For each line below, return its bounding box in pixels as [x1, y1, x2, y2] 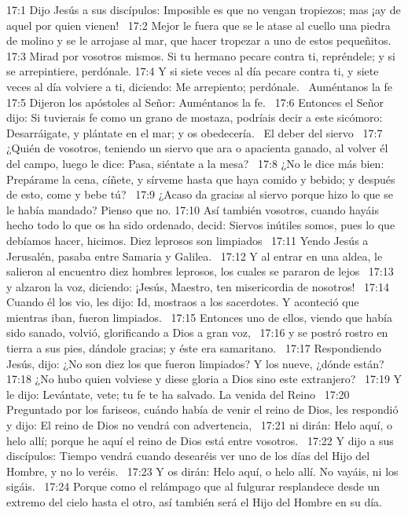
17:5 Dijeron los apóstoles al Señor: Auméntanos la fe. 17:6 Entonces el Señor [6, 93, 384, 110]
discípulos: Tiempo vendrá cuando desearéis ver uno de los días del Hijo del [6, 447, 370, 464]
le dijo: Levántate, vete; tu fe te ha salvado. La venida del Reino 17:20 [6, 385, 350, 402]
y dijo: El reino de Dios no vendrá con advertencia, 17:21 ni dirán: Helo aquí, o [6, 417, 393, 433]
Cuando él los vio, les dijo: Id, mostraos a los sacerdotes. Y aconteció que [6, 294, 359, 310]
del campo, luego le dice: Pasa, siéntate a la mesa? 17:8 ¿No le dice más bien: [6, 155, 384, 171]
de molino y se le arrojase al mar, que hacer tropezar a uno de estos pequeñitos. [6, 32, 391, 49]
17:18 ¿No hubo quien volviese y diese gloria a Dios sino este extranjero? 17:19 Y [6, 371, 402, 387]
